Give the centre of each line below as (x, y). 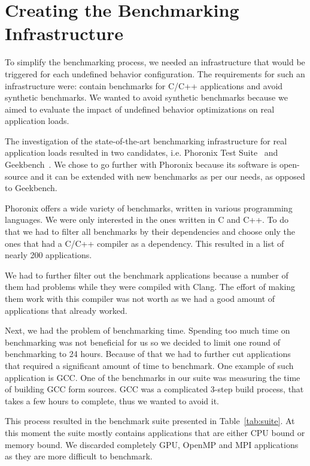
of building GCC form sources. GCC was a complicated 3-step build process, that (154, 389)
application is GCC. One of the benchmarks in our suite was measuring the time (153, 377)
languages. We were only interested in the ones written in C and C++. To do (147, 220)
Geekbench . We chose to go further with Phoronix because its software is (141, 164)
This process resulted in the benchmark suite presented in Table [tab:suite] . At (150, 421)
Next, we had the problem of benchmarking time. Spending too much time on (148, 330)
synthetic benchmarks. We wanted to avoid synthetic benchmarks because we (146, 97)
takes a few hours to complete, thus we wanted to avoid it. (112, 400)
